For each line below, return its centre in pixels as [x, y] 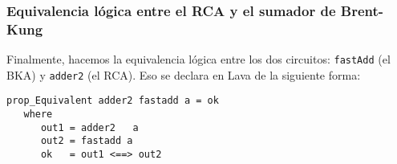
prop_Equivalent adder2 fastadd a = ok [113, 101]
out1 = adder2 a [89, 127]
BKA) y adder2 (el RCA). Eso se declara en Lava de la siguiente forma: [184, 74]
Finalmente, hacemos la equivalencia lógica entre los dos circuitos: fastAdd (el [198, 59]
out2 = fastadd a [87, 141]
